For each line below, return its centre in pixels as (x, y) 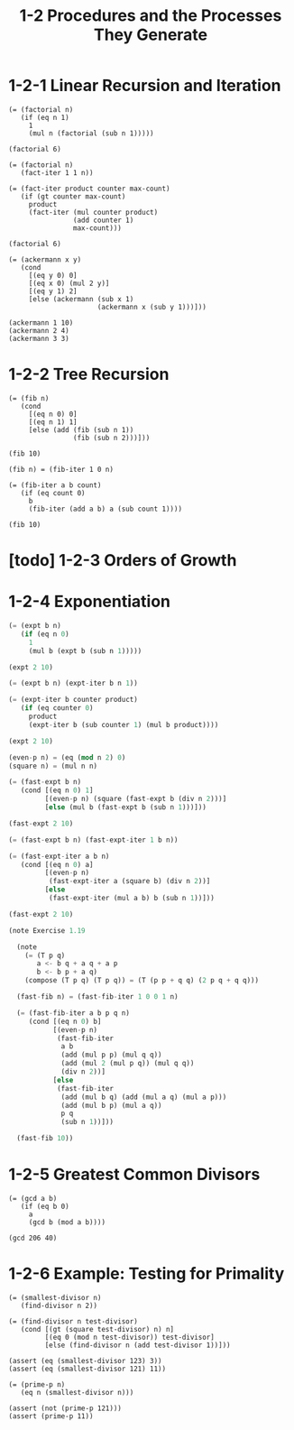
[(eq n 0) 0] (53, 414)
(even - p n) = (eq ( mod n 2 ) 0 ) (67, 757)
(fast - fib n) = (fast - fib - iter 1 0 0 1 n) (97, 997)
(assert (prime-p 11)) (51, 1416)
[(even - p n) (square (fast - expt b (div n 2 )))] (136, 799)
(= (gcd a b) (33, 1198)
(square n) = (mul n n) (53, 766)
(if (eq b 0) (45, 1206)
